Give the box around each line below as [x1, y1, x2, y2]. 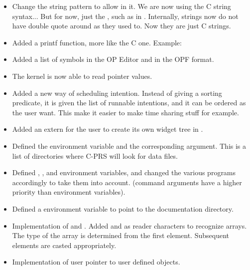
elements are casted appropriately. [12, 240, 117, 250]
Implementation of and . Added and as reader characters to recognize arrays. [12, 220, 247, 231]
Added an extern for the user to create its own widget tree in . [12, 124, 203, 134]
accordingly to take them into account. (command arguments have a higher [12, 177, 242, 187]
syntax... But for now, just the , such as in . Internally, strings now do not [12, 10, 239, 21]
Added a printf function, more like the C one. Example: [12, 37, 182, 47]
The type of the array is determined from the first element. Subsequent [12, 230, 229, 241]
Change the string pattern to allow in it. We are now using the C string [12, 1, 231, 11]
